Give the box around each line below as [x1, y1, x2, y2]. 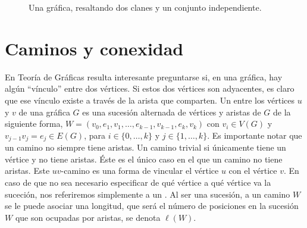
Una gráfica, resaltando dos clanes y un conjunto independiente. [29, 1, 262, 13]
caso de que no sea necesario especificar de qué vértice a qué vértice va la [5, 176, 271, 188]
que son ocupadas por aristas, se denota [15, 211, 161, 223]
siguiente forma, [5, 117, 63, 130]
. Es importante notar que [207, 129, 302, 141]
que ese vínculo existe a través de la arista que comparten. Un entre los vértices [5, 93, 295, 106]
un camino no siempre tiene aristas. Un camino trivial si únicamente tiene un [5, 141, 286, 154]
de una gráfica [18, 105, 70, 118]
